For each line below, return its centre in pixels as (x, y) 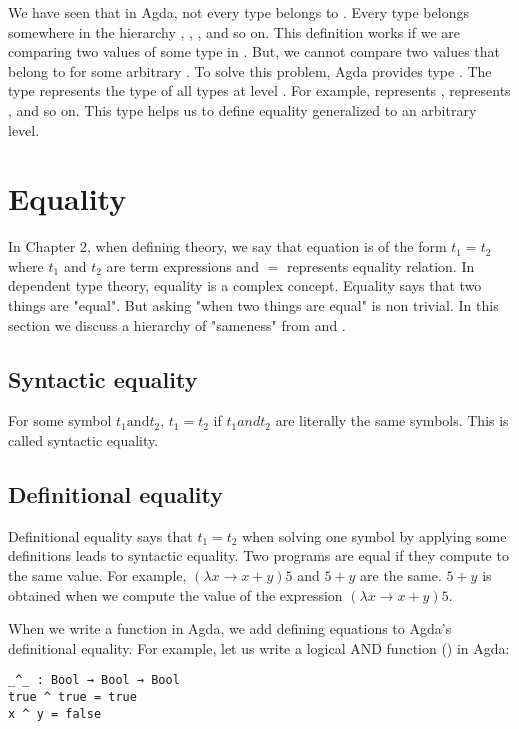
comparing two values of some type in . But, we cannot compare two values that (254, 51)
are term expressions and (182, 265)
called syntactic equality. (83, 440)
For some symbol (60, 420)
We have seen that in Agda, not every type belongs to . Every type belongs (238, 12)
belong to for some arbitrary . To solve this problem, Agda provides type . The (250, 70)
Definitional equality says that (100, 535)
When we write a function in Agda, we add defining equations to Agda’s (230, 628)
